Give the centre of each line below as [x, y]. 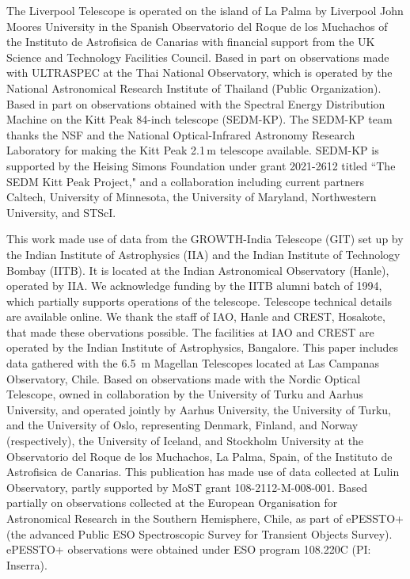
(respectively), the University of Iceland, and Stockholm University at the [185, 441]
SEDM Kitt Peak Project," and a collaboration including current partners [186, 181]
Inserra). [27, 564]
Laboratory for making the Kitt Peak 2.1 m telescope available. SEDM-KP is [193, 150]
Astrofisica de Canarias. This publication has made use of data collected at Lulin [203, 472]
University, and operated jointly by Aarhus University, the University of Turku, [199, 409]
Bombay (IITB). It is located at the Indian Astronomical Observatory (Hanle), [198, 270]
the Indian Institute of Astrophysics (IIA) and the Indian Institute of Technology [203, 254]
